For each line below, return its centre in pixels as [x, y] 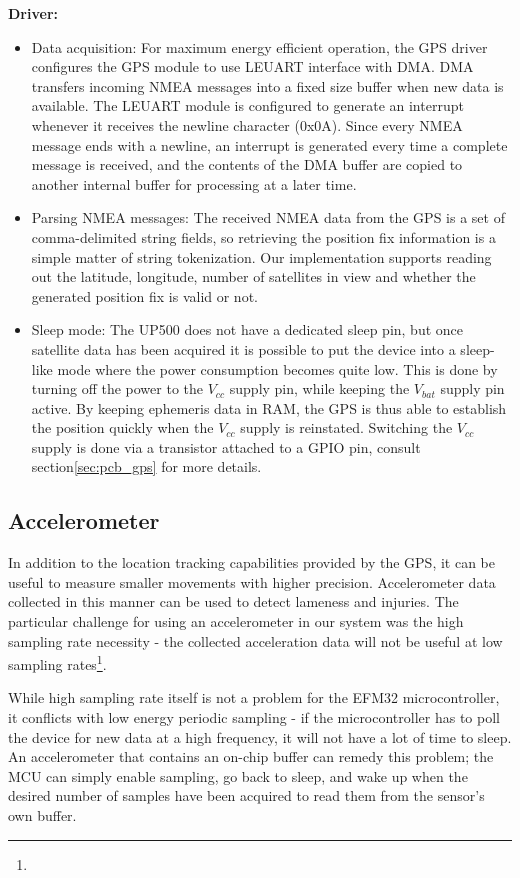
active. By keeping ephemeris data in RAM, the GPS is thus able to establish [269, 407]
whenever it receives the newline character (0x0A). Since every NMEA [247, 124]
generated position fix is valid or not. [144, 295]
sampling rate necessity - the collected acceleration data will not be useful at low [255, 640]
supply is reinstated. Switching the [346, 427]
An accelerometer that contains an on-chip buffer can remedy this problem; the [251, 756]
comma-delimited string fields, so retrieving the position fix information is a [263, 236]
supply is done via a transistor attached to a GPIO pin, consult [226, 446]
